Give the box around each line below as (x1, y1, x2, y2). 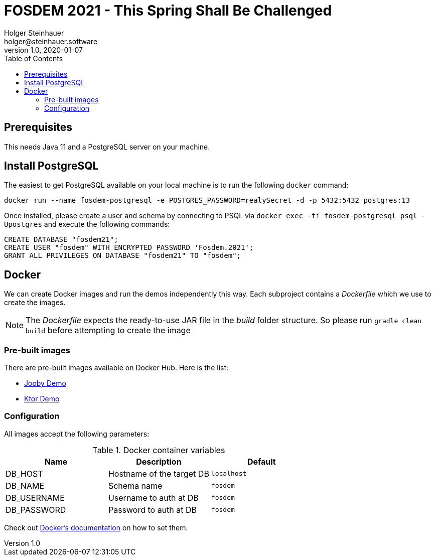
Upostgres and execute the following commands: (4, 220, 170, 229)
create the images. (4, 298, 66, 307)
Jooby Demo (24, 379, 66, 388)
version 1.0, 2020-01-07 (4, 45, 83, 54)
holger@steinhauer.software (4, 37, 98, 46)
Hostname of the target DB (108, 468, 209, 479)
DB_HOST (6, 468, 43, 479)
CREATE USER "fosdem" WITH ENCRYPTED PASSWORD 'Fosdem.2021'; (4, 243, 254, 252)
